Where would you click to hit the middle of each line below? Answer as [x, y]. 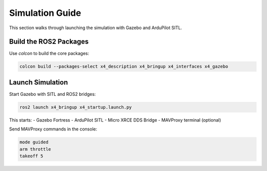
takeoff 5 [31, 156]
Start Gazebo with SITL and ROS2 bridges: [52, 94]
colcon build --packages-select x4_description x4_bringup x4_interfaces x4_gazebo [124, 66]
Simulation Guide [45, 13]
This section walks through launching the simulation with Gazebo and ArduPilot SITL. [96, 28]
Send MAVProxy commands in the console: [53, 129]
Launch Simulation [39, 82]
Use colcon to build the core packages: [49, 53]
